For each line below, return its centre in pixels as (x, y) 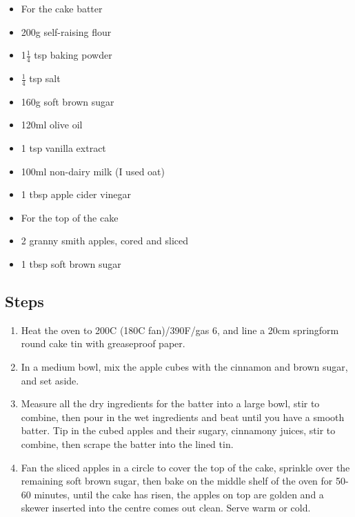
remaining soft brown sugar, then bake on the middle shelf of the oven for (177, 481)
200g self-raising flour (66, 31)
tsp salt (45, 78)
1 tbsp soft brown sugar (71, 264)
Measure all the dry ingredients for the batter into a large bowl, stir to (170, 403)
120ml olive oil (52, 125)
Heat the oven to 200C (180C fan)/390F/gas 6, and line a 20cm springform (180, 330)
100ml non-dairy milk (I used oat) (93, 171)
